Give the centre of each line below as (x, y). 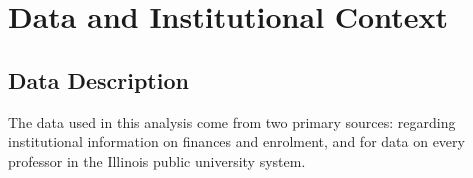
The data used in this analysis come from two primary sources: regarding (232, 121)
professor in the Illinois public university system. (157, 160)
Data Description (98, 79)
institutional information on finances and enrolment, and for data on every (236, 141)
